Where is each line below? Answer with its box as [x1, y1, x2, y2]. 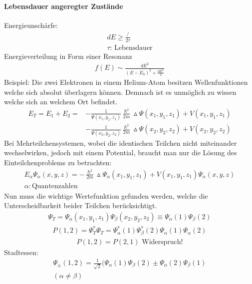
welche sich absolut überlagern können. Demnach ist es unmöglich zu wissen [4, 86, 237, 97]
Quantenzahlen [31, 182, 78, 190]
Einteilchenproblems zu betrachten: [4, 157, 112, 167]
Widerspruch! [142, 238, 183, 246]
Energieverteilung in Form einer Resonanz [4, 50, 132, 61]
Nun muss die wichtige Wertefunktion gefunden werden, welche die [4, 190, 208, 201]
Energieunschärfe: [4, 19, 58, 30]
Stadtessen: [4, 247, 38, 257]
